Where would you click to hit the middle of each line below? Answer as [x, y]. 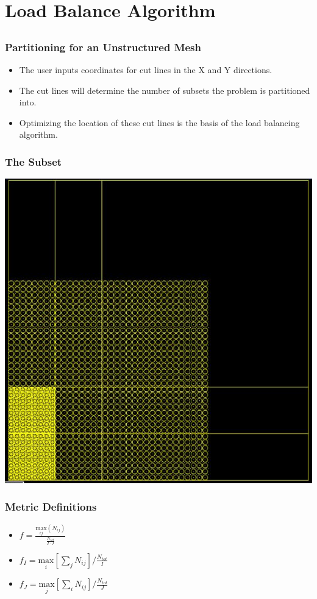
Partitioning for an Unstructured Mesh [103, 47]
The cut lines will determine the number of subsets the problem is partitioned [165, 90]
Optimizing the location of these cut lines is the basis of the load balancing [159, 122]
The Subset [34, 161]
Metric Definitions [51, 507]
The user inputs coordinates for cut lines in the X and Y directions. [146, 70]
